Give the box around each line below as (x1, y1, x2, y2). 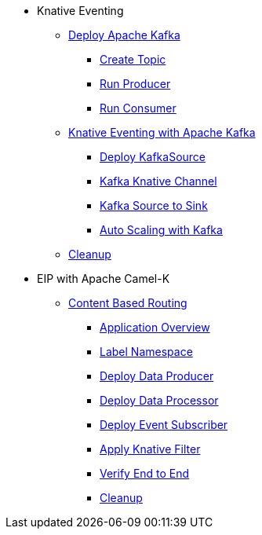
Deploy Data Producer (100, 369, 214, 383)
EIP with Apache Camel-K (37, 272, 170, 285)
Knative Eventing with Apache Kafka (68, 126, 256, 139)
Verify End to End (100, 467, 190, 480)
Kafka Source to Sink (100, 199, 208, 212)
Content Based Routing (68, 296, 187, 310)
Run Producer (100, 77, 171, 90)
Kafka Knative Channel (100, 174, 217, 188)
